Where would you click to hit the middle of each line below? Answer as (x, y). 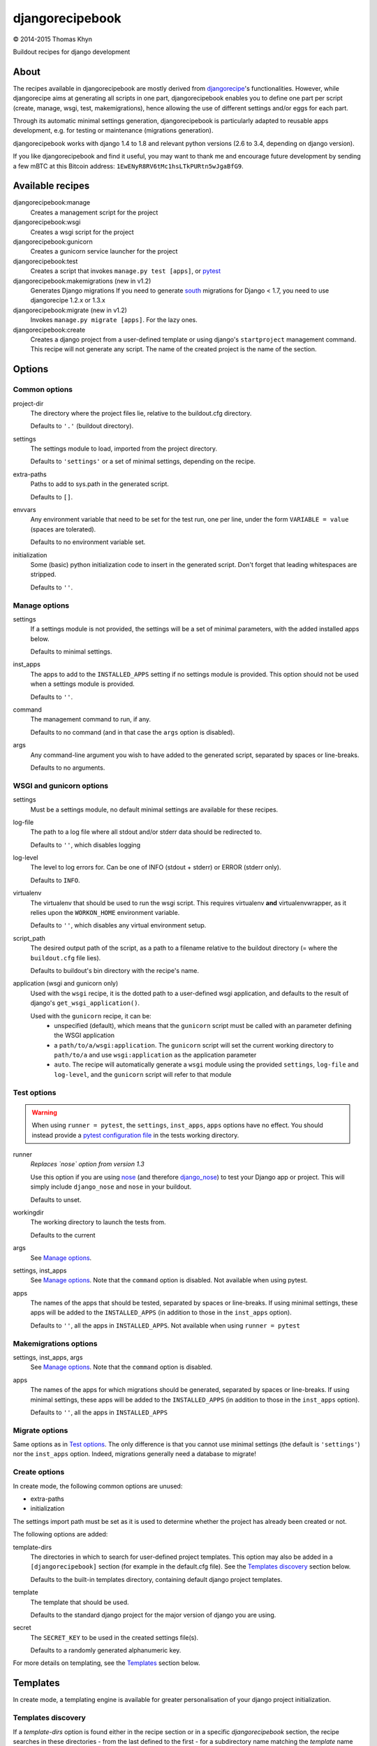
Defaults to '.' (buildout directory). (82, 426)
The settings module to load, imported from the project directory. (124, 449)
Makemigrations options (55, 1343)
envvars (24, 510)
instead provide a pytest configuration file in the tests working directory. (135, 1135)
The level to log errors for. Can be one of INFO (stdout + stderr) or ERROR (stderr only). (156, 867)
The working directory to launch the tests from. (98, 1222)
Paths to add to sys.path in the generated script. (99, 484)
